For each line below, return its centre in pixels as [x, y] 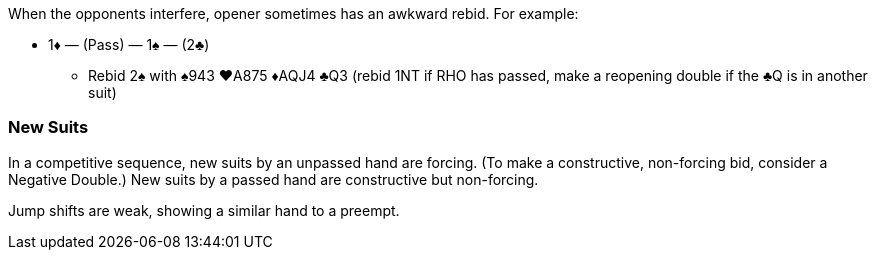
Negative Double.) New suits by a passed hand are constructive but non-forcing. [273, 179]
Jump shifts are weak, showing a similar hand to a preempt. [204, 210]
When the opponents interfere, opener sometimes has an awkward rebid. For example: [293, 13]
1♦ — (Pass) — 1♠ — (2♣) [129, 44]
